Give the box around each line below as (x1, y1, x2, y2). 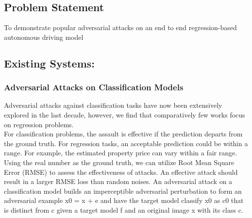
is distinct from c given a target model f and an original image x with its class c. (4, 204, 243, 215)
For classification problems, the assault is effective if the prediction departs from (4, 129, 243, 139)
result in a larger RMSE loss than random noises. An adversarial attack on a (4, 176, 233, 186)
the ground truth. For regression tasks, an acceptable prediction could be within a (4, 138, 248, 148)
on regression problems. (4, 119, 74, 129)
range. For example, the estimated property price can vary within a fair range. (4, 148, 237, 158)
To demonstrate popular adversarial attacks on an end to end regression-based (4, 22, 237, 33)
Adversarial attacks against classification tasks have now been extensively (4, 100, 222, 110)
